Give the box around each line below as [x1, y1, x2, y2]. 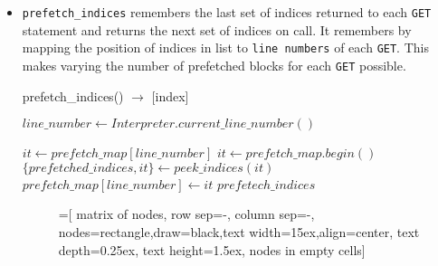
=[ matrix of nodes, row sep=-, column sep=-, [58, 204, 315, 223]
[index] [151, 86, 189, 105]
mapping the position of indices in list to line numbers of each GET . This [22, 38, 429, 57]
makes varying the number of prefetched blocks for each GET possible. [22, 55, 406, 74]
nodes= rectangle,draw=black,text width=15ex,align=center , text [58, 222, 420, 241]
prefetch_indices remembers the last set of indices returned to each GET [22, 3, 432, 21]
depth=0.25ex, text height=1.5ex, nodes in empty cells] [58, 240, 366, 259]
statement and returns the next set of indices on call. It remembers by [22, 20, 412, 39]
